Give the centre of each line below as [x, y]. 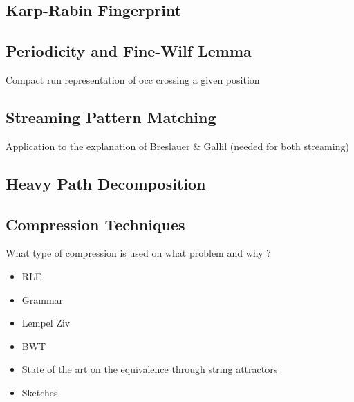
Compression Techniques [95, 224]
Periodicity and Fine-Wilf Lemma [129, 51]
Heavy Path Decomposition [106, 183]
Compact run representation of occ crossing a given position [133, 79]
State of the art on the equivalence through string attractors [150, 369]
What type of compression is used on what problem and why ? [138, 253]
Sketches [40, 392]
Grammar [43, 299]
